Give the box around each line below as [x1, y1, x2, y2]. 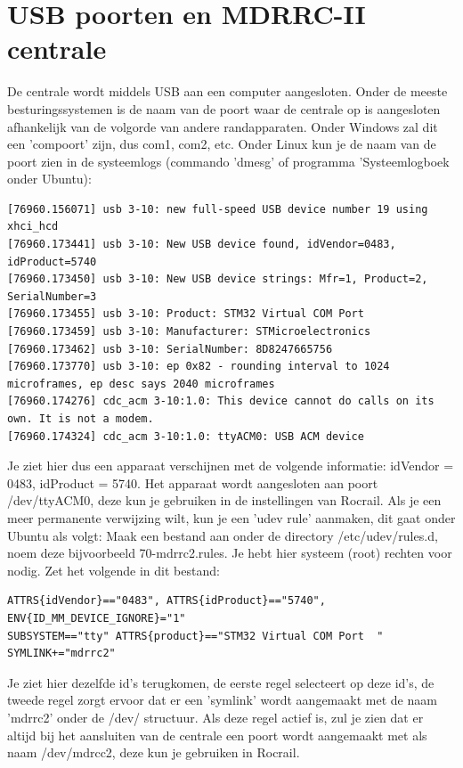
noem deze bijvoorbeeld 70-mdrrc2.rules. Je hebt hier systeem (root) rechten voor [7, 543, 452, 562]
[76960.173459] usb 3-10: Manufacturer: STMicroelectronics [7, 325, 371, 339]
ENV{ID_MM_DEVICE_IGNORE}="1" [7, 611, 186, 625]
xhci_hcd [7, 220, 59, 233]
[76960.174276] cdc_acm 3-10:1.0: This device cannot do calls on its [7, 395, 435, 408]
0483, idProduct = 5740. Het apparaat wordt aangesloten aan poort [7, 473, 378, 492]
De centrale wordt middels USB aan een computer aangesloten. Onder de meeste [7, 82, 448, 101]
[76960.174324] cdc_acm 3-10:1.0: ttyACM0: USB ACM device [7, 429, 364, 443]
